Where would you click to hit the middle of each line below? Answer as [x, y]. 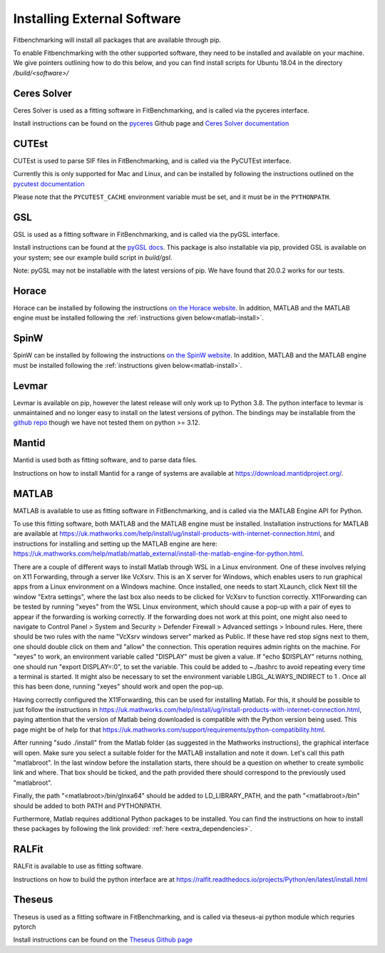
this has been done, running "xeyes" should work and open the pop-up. [118, 687]
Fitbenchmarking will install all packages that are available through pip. [117, 40]
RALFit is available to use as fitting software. [78, 866]
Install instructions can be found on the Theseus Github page [103, 940]
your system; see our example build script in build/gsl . [93, 258]
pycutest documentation [49, 184]
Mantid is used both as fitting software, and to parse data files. [105, 460]
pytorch [25, 927]
